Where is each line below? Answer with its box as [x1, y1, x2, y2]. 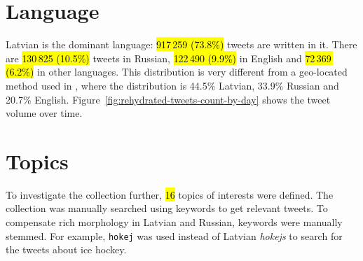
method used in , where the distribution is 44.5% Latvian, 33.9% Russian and [6, 78, 339, 92]
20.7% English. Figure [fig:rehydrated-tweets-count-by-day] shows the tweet [6, 92, 331, 106]
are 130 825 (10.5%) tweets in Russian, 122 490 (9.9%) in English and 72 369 [6, 50, 331, 65]
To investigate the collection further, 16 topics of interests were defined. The [6, 187, 334, 202]
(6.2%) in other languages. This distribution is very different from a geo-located [6, 64, 348, 79]
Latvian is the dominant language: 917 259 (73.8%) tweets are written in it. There [6, 37, 357, 52]
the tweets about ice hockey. [6, 242, 127, 257]
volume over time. [6, 106, 83, 120]
